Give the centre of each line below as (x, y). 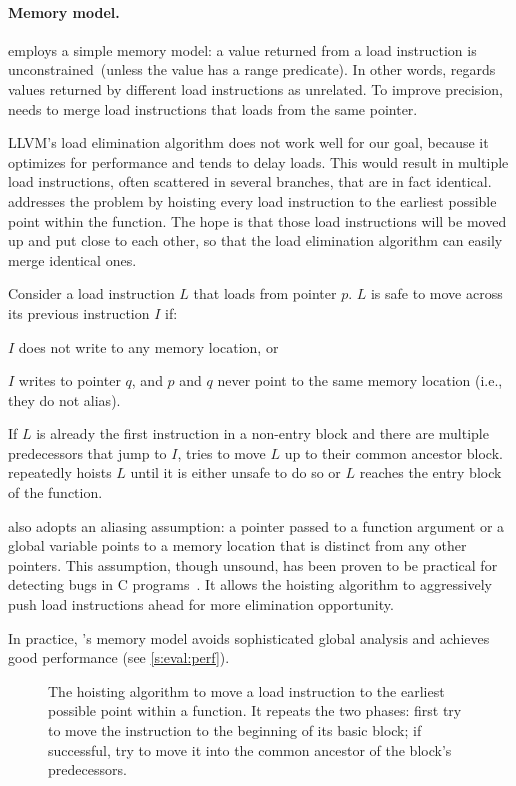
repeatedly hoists (60, 472)
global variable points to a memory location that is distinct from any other (237, 545)
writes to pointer (69, 380)
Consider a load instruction (91, 293)
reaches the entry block (430, 472)
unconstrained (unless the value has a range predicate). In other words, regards (252, 69)
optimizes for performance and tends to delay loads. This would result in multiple (258, 161)
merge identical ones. (72, 259)
